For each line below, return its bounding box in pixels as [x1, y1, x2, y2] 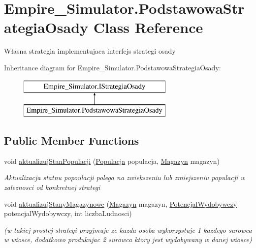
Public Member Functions [4, 133, 139, 148]
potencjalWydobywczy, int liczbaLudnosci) [4, 208, 132, 218]
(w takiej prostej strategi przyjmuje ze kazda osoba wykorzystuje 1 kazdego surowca [4, 224, 252, 235]
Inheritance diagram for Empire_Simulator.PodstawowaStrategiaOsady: [4, 62, 221, 72]
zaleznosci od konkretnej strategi [4, 182, 100, 192]
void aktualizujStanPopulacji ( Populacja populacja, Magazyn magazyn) [4, 155, 220, 166]
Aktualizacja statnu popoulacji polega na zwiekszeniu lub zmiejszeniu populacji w [4, 172, 245, 183]
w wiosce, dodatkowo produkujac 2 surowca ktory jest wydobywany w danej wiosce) [4, 234, 252, 245]
